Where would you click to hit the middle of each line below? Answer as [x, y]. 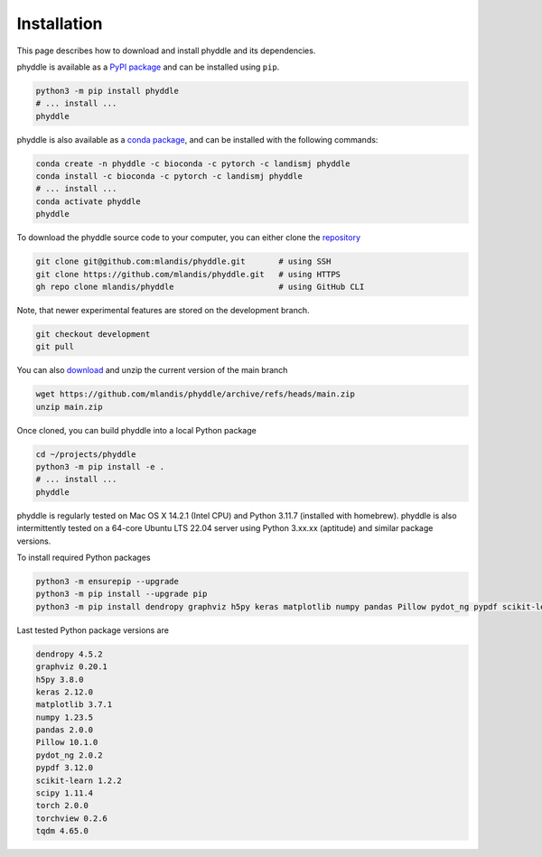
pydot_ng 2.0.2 [69, 755]
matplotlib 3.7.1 [74, 705]
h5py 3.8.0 [60, 679]
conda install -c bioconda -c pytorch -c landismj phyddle [169, 177]
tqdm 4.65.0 [62, 831]
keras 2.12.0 [65, 692]
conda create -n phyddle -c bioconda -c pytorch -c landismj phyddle [193, 163]
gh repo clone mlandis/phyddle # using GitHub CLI [200, 286]
